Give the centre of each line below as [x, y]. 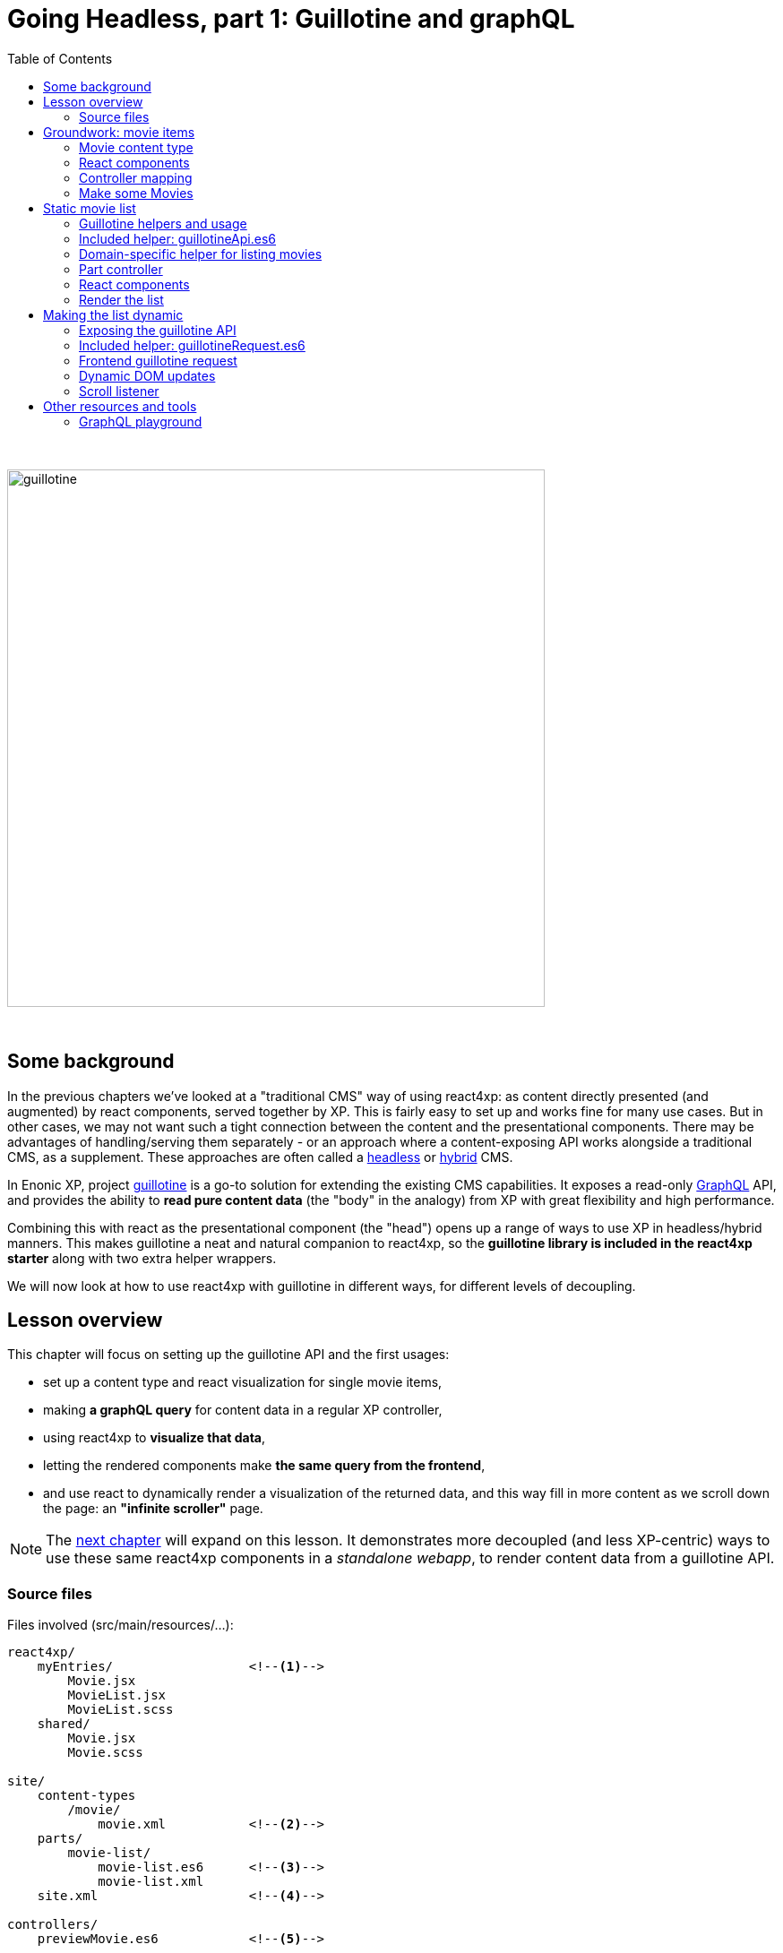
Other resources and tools [120, 406]
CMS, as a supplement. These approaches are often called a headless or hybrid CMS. [260, 1157]
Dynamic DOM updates [147, 375]
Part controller [121, 269]
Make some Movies [136, 193]
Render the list [121, 299]
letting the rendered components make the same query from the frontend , [264, 1466]
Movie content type [136, 147]
